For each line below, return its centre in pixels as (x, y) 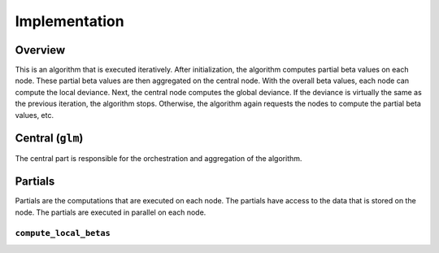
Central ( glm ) (49, 138)
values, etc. (35, 115)
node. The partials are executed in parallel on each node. (111, 212)
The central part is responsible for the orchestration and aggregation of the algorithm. (159, 158)
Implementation (70, 21)
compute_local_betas (63, 233)
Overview (40, 50)
